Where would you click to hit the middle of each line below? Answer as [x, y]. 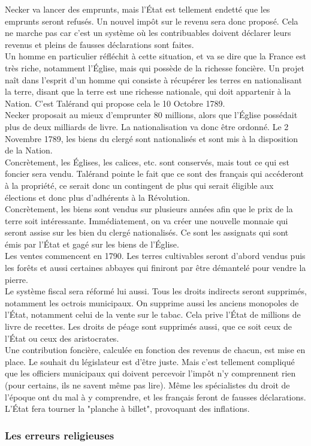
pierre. [16, 279]
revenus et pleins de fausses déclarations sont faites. [99, 44]
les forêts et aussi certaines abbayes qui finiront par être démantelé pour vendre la [155, 268]
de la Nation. [29, 150]
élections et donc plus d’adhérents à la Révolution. [97, 197]
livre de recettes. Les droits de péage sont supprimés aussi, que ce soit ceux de [148, 326]
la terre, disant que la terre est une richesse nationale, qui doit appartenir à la [148, 91]
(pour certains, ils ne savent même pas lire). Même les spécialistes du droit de [147, 385]
